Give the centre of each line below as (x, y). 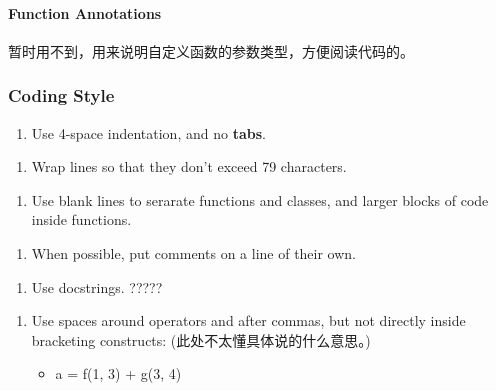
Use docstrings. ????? (97, 286)
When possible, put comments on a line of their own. (194, 252)
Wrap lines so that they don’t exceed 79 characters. (189, 166)
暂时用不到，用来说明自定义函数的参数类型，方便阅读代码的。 (211, 50)
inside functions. (81, 219)
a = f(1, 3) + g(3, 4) (118, 373)
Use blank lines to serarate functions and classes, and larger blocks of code (260, 199)
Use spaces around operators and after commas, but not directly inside (248, 320)
